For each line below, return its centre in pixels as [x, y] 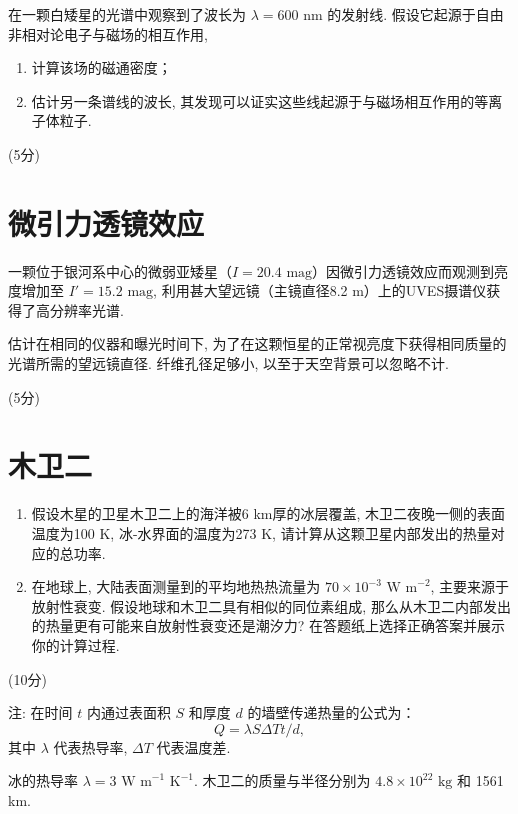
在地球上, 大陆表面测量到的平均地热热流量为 [176, 586]
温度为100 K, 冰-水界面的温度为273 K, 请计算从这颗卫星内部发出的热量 [261, 532]
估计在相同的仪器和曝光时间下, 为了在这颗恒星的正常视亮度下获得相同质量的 [257, 343]
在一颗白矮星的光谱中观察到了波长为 [127, 14]
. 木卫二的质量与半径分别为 [282, 780]
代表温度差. [193, 746]
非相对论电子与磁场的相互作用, [108, 33]
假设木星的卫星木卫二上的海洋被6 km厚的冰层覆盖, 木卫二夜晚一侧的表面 [268, 513]
